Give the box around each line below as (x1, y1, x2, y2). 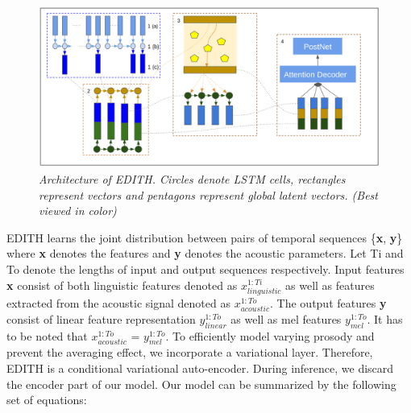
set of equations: (6, 391, 87, 408)
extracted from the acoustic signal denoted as (6, 294, 230, 311)
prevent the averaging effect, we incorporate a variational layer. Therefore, (6, 344, 373, 361)
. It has (367, 310, 403, 327)
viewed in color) (39, 202, 117, 219)
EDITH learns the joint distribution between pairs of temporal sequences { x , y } (6, 229, 403, 246)
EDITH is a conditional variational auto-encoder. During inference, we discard (6, 360, 394, 377)
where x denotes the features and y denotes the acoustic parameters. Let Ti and (6, 245, 404, 262)
